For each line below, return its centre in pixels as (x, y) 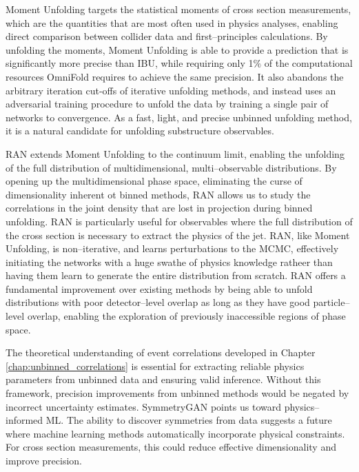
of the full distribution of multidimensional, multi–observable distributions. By (171, 167)
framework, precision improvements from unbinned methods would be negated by (177, 393)
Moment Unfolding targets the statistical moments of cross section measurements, (178, 9)
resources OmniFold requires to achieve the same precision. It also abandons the (175, 76)
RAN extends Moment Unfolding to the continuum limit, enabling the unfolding (175, 153)
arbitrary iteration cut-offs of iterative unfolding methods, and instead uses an (171, 90)
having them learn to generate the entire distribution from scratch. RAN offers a (176, 275)
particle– (331, 302)
